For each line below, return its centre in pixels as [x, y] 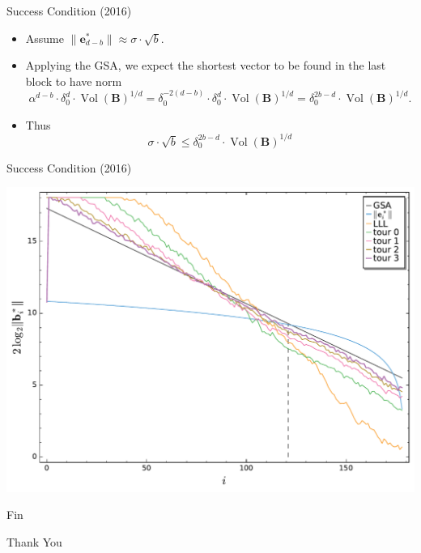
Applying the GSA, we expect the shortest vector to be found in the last [206, 65]
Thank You [34, 542]
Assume [45, 38]
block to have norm [74, 81]
